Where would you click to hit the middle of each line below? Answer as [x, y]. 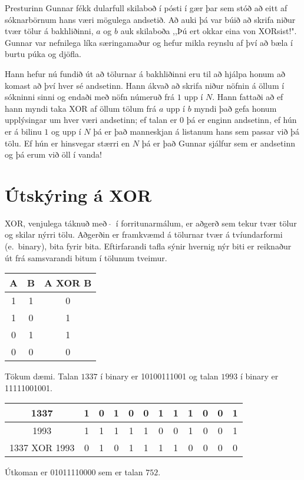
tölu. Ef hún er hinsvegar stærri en [67, 143]
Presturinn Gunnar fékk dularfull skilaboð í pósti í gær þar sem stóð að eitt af [146, 8]
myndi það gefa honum [235, 108]
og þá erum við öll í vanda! [53, 154]
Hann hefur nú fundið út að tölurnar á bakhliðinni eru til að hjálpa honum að [145, 73]
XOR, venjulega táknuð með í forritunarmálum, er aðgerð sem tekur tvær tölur [151, 223]
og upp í [66, 131]
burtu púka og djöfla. [43, 54]
